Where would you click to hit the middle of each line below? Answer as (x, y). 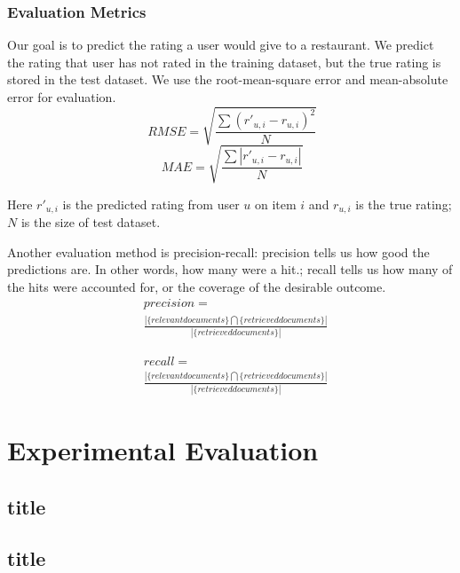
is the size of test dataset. (91, 222)
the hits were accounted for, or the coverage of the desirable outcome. (197, 286)
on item (276, 204)
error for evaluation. (62, 97)
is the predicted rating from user (151, 204)
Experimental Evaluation (163, 450)
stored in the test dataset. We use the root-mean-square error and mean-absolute (228, 79)
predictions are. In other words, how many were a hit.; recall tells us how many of (230, 269)
